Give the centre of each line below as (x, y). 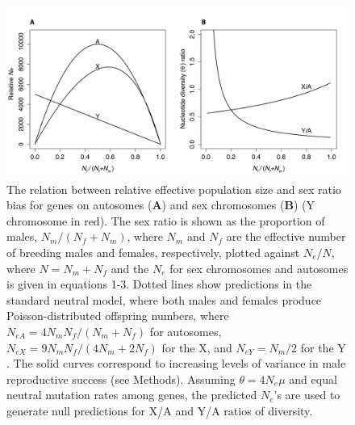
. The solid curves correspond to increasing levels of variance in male (176, 363)
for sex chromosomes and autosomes (259, 268)
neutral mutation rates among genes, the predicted (132, 395)
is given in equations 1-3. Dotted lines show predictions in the (159, 284)
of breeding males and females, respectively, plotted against (153, 252)
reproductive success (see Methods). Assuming (121, 379)
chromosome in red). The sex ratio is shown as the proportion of (166, 220)
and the (130, 268)
